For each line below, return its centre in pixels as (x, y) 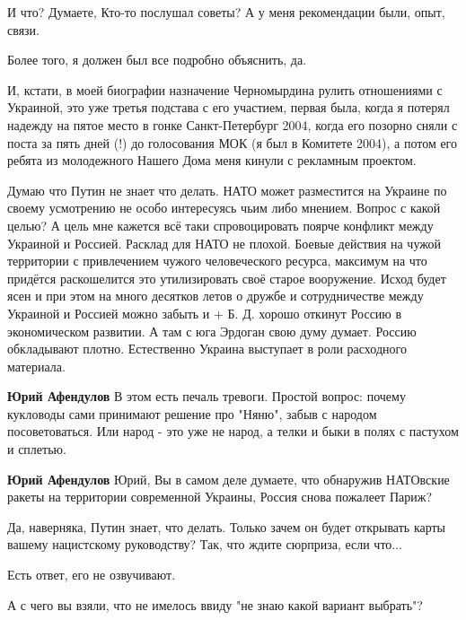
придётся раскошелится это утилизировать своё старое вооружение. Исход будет (227, 278)
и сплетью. (37, 449)
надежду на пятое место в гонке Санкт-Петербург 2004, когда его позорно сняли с (233, 124)
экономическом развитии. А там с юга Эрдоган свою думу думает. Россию (212, 331)
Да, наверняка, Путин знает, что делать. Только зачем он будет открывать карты (227, 526)
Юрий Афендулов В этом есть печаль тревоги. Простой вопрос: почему (207, 396)
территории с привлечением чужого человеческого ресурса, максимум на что (217, 261)
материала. (36, 366)
